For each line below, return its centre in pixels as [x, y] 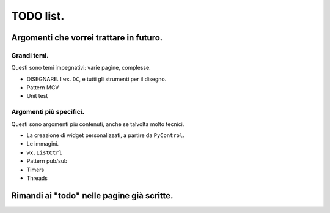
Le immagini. [43, 144]
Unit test [37, 96]
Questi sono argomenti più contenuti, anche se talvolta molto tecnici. [98, 124]
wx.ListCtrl [44, 152]
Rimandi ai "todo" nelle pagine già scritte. [92, 196]
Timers [35, 170]
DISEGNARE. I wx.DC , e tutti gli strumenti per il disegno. [97, 79]
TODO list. [38, 16]
